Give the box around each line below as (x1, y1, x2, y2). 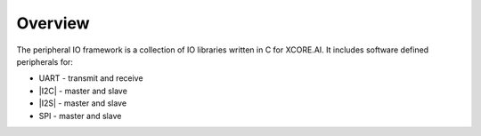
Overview (16, 13, 90, 33)
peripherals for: (16, 56, 73, 67)
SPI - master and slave (38, 110, 122, 121)
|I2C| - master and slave (38, 85, 128, 96)
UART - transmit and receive (38, 73, 143, 84)
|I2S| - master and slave (38, 98, 127, 108)
